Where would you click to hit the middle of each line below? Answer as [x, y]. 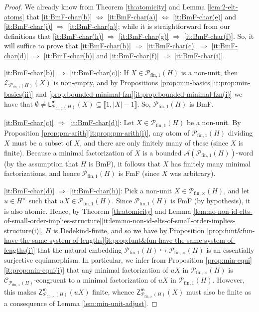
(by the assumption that [41, 163]
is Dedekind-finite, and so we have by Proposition [129, 230]
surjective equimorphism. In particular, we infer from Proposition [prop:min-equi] [128, 260]
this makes [20, 291]
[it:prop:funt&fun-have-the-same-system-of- [170, 240]
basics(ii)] [19, 94]
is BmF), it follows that [125, 163]
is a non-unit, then [209, 72]
